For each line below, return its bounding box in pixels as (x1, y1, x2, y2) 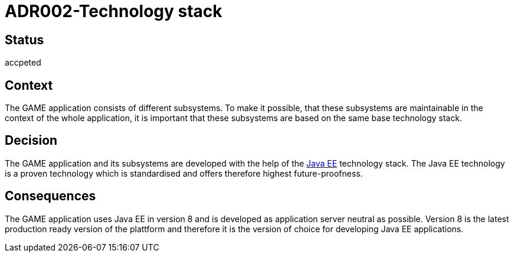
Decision (5, 133, 58, 148)
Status (5, 32, 44, 47)
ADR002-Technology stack (5, 1, 222, 21)
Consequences (5, 188, 96, 204)
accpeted (5, 57, 41, 68)
